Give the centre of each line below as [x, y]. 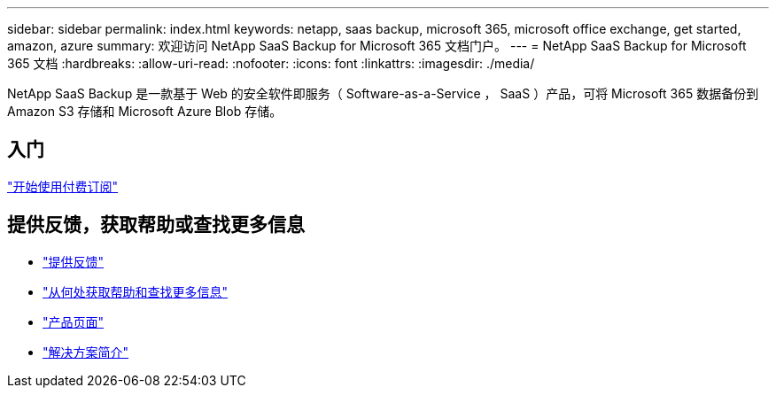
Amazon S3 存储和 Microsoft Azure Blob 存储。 [145, 111]
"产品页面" [74, 321]
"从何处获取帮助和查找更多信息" [136, 291]
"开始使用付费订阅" [63, 186]
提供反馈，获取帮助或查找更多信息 [156, 225]
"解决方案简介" [86, 352]
